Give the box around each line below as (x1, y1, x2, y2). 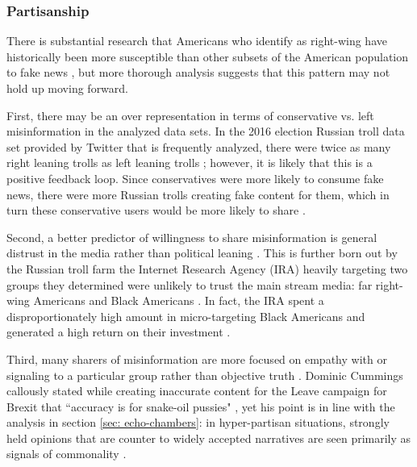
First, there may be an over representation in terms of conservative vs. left (6, 106, 374, 123)
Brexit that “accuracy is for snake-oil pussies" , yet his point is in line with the (6, 398, 395, 415)
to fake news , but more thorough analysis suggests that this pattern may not (6, 64, 390, 81)
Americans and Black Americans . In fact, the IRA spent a (33, 292, 324, 309)
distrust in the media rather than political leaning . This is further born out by (6, 244, 398, 261)
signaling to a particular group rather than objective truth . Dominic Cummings (6, 366, 403, 383)
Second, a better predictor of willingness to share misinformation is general (6, 228, 377, 245)
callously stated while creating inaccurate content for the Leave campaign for (6, 382, 387, 399)
